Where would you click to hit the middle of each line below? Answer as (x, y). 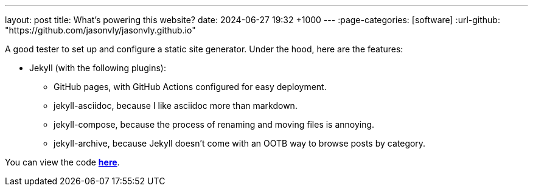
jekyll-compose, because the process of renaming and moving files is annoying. (214, 124)
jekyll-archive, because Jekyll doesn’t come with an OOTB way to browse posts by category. (240, 143)
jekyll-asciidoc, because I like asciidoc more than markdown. (176, 106)
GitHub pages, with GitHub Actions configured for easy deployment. (190, 87)
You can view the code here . (62, 162)
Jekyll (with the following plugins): (98, 68)
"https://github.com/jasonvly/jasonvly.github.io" (100, 30)
